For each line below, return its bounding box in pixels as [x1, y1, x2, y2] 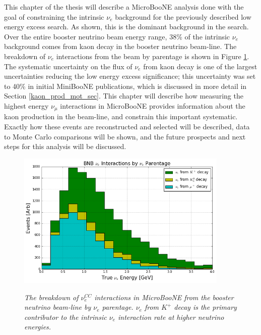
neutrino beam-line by [24, 302, 91, 312]
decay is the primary [174, 302, 237, 312]
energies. [24, 321, 51, 332]
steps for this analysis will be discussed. [4, 141, 126, 152]
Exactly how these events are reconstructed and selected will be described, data [4, 121, 250, 131]
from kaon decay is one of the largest [143, 61, 257, 71]
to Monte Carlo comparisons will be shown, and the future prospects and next [4, 131, 246, 141]
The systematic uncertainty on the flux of [4, 61, 133, 71]
